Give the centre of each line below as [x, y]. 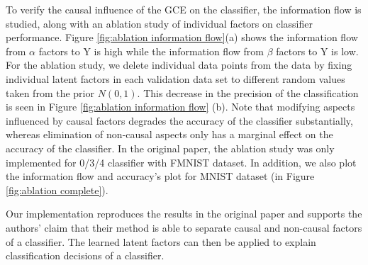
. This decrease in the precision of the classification [248, 92]
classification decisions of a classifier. [85, 255]
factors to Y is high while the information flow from [151, 51]
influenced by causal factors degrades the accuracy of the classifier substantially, [179, 120]
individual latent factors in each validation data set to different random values [175, 78]
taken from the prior [50, 92]
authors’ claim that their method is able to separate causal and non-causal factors [184, 227]
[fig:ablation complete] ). [57, 190]
